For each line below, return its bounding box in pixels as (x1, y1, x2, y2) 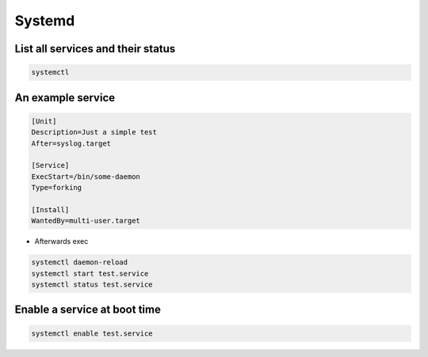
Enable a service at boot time (14, 303, 162, 317)
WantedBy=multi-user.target (31, 216, 140, 226)
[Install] (31, 205, 70, 214)
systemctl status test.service (31, 280, 154, 289)
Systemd (14, 12, 75, 29)
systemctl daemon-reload (31, 258, 128, 267)
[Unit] (31, 116, 57, 126)
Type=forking (31, 183, 82, 192)
